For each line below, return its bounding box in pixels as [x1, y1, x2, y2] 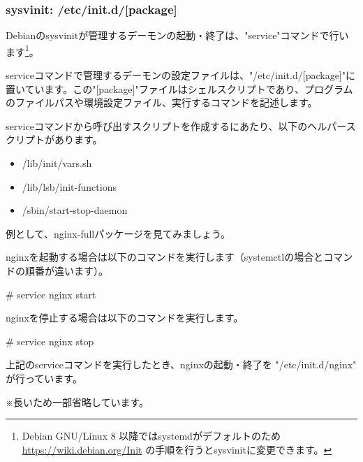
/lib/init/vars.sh [22, 156, 92, 171]
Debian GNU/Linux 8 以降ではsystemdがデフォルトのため [22, 428, 281, 443]
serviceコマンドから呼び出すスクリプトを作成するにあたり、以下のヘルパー [6, 118, 346, 133]
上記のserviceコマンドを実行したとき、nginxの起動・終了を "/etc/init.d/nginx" [6, 357, 357, 372]
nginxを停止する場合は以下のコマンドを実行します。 [6, 310, 244, 325]
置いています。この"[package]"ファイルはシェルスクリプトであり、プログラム [6, 81, 353, 96]
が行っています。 [6, 370, 82, 385]
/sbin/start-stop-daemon [22, 203, 128, 217]
